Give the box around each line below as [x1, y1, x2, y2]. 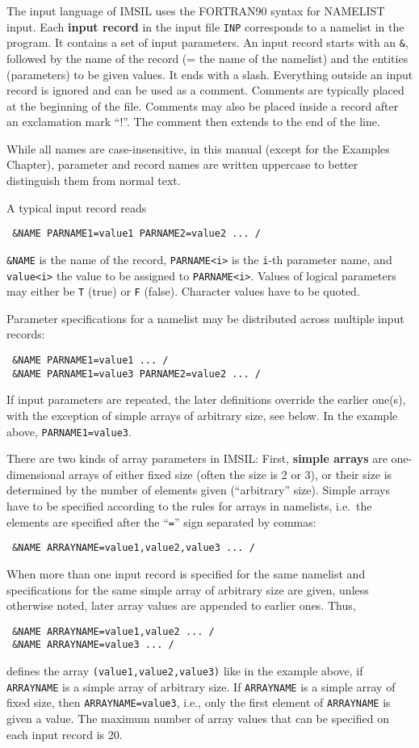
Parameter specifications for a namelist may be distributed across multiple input [6, 309, 404, 326]
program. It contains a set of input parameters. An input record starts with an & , [6, 34, 409, 51]
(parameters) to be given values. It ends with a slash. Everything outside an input [6, 65, 413, 82]
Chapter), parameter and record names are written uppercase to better [6, 156, 358, 173]
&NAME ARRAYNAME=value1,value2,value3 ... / [12, 542, 255, 554]
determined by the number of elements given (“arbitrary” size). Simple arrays [6, 481, 390, 498]
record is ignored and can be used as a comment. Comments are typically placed [6, 82, 404, 99]
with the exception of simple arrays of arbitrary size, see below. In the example [6, 406, 398, 423]
